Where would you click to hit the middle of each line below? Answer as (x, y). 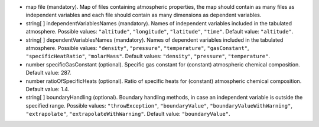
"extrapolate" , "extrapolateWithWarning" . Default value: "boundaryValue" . (128, 114)
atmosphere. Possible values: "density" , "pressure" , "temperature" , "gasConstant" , (137, 48)
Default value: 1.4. (48, 89)
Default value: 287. (48, 73)
